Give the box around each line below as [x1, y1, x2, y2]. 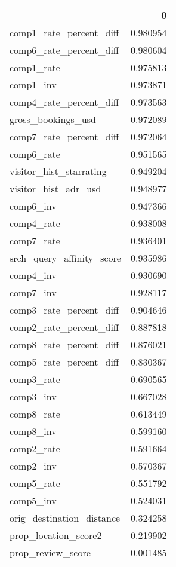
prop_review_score [10, 545, 91, 559]
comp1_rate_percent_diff [10, 26, 119, 39]
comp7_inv [10, 286, 57, 299]
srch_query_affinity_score [10, 251, 121, 265]
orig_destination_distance [10, 511, 121, 525]
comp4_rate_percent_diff [10, 95, 119, 109]
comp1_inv [10, 78, 57, 91]
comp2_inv [10, 459, 57, 473]
